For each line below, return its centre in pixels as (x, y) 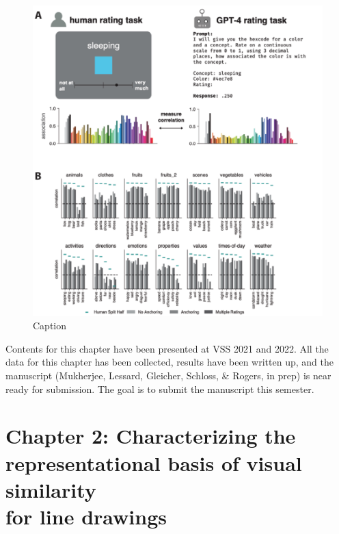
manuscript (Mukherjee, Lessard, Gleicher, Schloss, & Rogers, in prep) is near (168, 376)
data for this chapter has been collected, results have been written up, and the (169, 362)
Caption (50, 326)
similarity (51, 489)
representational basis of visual (154, 462)
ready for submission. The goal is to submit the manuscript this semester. (160, 389)
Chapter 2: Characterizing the (151, 436)
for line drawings (86, 516)
